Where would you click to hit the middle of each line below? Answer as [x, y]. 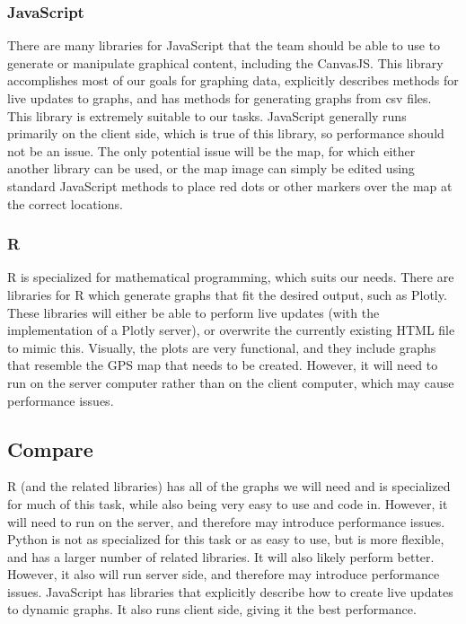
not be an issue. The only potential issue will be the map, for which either [211, 150]
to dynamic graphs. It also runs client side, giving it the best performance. [212, 609]
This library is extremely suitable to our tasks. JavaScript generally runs [207, 115]
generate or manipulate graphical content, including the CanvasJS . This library [225, 62]
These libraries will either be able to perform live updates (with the [193, 312]
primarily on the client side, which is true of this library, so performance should [226, 133]
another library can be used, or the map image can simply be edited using [211, 168]
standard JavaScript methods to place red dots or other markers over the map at [230, 185]
